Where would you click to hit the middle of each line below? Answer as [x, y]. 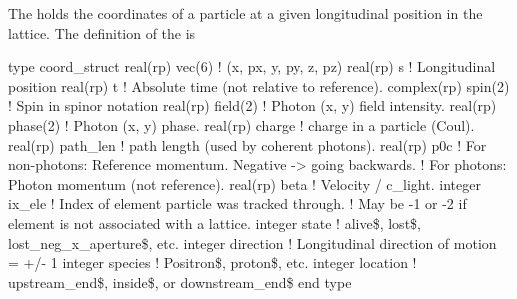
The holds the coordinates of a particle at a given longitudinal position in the [245, 13]
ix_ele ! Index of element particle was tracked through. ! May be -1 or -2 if [237, 203]
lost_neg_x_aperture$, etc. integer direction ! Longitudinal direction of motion [252, 242]
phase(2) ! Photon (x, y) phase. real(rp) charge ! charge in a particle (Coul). [241, 124]
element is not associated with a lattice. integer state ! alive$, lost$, [214, 222]
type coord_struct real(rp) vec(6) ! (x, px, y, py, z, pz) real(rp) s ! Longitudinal [252, 66]
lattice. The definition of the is [102, 32]
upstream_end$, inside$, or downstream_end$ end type [180, 281]
